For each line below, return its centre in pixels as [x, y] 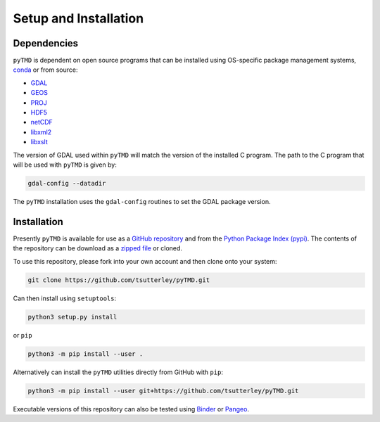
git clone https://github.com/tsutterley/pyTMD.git [119, 280]
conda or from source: [45, 70]
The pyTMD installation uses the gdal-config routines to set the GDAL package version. [142, 201]
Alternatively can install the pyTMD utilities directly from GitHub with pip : [118, 372]
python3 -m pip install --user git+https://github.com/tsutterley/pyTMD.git [163, 391]
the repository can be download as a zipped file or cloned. [98, 248]
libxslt [39, 142]
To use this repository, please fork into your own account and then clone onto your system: [145, 261]
